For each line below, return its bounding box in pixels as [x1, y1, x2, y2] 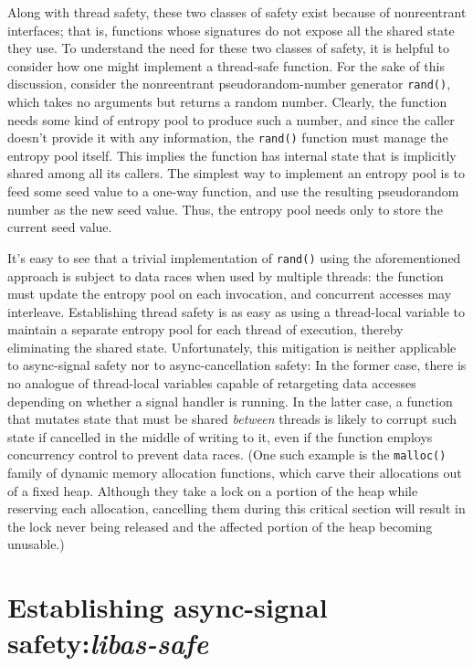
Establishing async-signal [7, 588, 328, 626]
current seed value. [7, 217, 112, 237]
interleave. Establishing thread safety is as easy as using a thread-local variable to [7, 301, 466, 321]
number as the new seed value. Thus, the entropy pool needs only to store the [7, 199, 443, 218]
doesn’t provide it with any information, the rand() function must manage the [7, 128, 448, 147]
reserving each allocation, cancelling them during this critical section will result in [7, 499, 466, 518]
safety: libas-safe [7, 624, 209, 662]
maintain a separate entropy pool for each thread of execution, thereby [7, 320, 404, 339]
